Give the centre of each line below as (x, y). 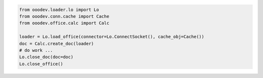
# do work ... (36, 50)
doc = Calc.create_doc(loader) (57, 43)
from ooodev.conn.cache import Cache (64, 16)
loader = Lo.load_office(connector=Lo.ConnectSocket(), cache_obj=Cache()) (112, 37)
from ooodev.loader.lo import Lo (59, 9)
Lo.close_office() (41, 64)
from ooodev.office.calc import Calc (64, 23)
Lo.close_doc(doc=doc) (46, 57)
